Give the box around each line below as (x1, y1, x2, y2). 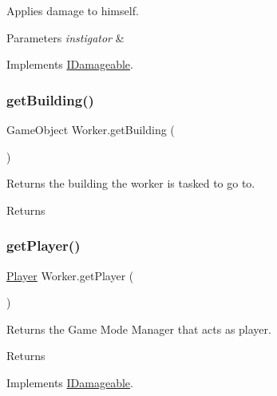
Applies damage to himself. (6, 2, 139, 18)
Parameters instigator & (6, 29, 125, 46)
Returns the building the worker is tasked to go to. (6, 175, 255, 192)
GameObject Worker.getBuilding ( (6, 121, 175, 137)
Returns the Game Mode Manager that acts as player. (6, 320, 271, 337)
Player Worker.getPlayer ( (6, 267, 134, 283)
